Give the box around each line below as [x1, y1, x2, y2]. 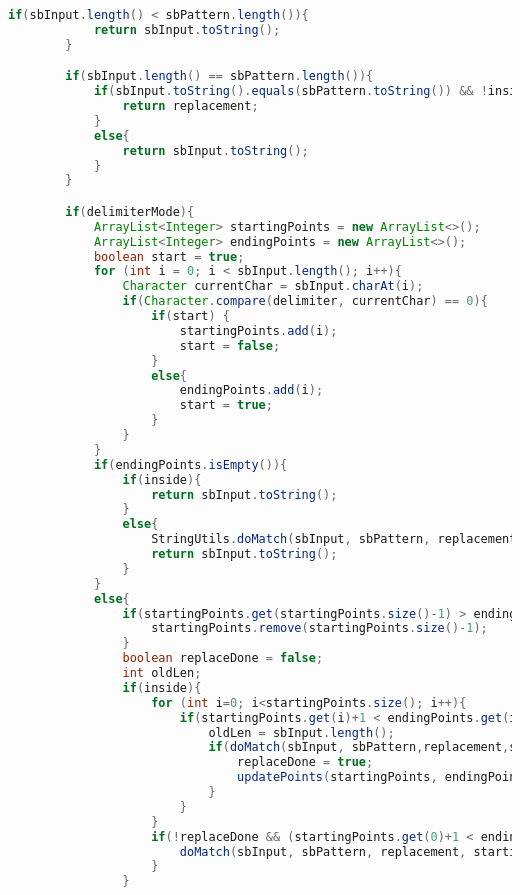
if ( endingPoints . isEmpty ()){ [93, 457, 288, 472]
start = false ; [179, 338, 281, 353]
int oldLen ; [122, 666, 202, 681]
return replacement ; [122, 99, 259, 114]
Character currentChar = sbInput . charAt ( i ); [122, 279, 424, 294]
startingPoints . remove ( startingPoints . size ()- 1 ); [151, 621, 488, 636]
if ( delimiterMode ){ [65, 204, 195, 219]
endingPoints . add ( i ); [179, 383, 324, 398]
